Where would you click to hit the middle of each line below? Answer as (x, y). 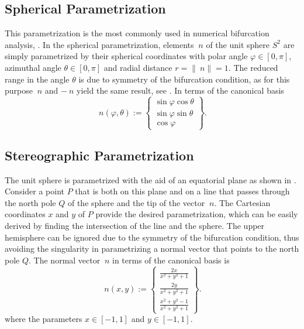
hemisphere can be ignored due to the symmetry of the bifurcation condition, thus (152, 237)
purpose (19, 90)
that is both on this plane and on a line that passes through (182, 191)
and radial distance (138, 67)
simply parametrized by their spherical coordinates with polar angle (126, 56)
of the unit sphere (238, 44)
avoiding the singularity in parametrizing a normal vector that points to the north (152, 249)
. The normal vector (65, 260)
